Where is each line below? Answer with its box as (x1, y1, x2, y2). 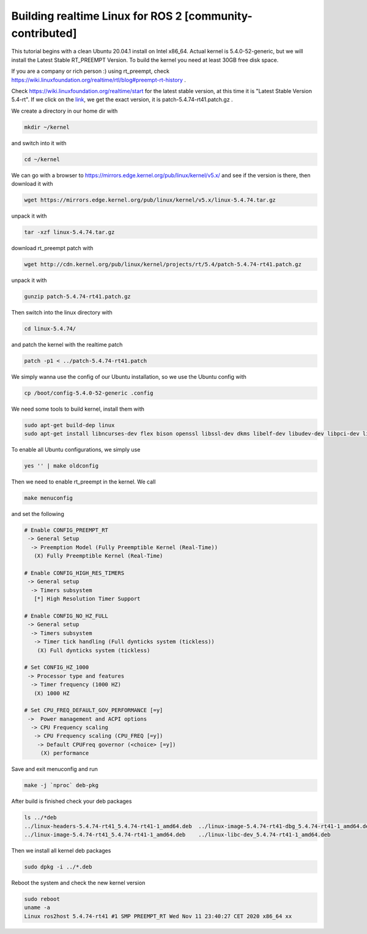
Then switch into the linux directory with (11, 308, 113, 316)
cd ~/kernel (24, 156, 61, 162)
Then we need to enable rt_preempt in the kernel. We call (11, 478, 156, 485)
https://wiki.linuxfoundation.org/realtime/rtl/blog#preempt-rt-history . (11, 76, 187, 83)
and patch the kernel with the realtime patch (11, 341, 123, 348)
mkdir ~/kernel (24, 123, 70, 131)
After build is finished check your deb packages (11, 797, 132, 805)
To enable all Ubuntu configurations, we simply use (11, 446, 141, 454)
